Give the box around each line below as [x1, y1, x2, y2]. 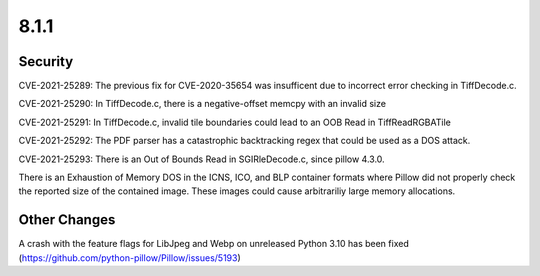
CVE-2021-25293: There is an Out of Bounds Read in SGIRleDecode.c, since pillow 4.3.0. [18, 153, 385, 165]
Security [18, 53, 74, 70]
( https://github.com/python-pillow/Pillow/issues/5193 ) [18, 251, 242, 264]
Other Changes [18, 211, 116, 229]
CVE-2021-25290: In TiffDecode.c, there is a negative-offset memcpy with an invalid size [18, 98, 387, 110]
